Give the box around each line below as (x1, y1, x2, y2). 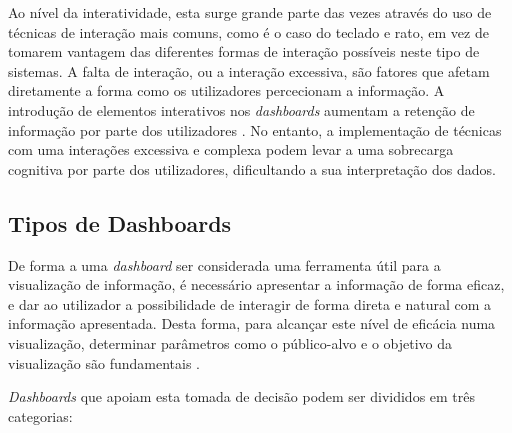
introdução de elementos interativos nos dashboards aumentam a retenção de (8, 99, 475, 120)
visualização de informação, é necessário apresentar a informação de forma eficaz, (8, 274, 505, 295)
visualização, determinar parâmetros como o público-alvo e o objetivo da (8, 332, 453, 353)
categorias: (8, 405, 73, 426)
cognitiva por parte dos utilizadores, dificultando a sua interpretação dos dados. (8, 158, 496, 179)
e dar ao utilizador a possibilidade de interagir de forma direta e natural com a (8, 293, 492, 314)
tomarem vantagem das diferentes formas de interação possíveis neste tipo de (8, 41, 480, 62)
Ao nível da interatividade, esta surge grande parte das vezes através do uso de (8, 2, 492, 22)
